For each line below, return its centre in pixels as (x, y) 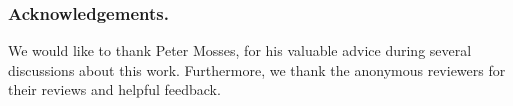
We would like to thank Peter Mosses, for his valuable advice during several (240, 50)
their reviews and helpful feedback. (114, 89)
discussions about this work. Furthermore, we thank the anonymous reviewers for (257, 69)
